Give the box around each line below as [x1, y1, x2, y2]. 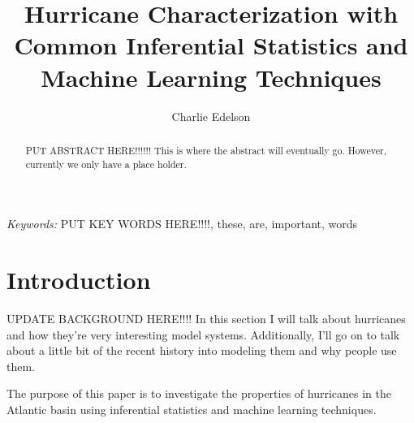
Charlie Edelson [171, 107, 251, 124]
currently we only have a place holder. [25, 157, 187, 170]
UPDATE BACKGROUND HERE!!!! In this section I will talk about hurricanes [6, 309, 406, 326]
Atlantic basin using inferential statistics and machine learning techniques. [6, 400, 377, 417]
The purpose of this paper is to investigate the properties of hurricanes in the [6, 385, 391, 402]
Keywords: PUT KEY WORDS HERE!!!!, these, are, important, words [6, 215, 358, 232]
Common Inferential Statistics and [14, 28, 408, 62]
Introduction [6, 262, 151, 296]
